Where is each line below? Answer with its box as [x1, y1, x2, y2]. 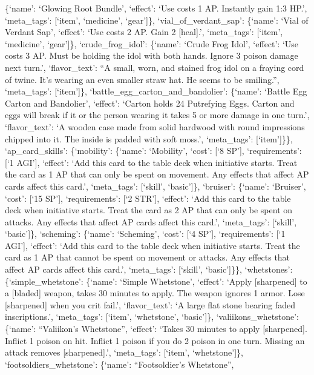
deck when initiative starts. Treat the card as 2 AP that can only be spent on [5, 204, 293, 216]
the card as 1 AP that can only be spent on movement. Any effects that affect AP [5, 168, 309, 181]
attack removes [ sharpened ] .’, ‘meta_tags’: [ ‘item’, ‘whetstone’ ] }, [5, 346, 244, 359]
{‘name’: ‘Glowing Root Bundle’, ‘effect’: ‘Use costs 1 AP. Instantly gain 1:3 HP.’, [5, 2, 307, 14]
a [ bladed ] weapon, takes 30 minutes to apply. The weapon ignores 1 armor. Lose [5, 287, 305, 299]
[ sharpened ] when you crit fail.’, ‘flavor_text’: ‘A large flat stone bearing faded [5, 298, 295, 311]
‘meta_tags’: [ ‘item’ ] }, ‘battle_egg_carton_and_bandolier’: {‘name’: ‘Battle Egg [5, 85, 307, 98]
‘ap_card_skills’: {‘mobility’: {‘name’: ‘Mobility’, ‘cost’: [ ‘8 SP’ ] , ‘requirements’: [5, 144, 302, 157]
